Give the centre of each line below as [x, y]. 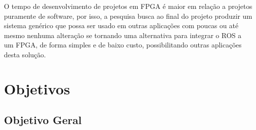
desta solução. [25, 54]
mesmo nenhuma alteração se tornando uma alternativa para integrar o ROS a [123, 35]
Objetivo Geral [43, 120]
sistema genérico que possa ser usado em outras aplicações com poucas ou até [121, 25]
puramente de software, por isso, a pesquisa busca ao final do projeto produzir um [128, 16]
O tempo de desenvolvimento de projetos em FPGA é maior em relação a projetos [128, 6]
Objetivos [37, 88]
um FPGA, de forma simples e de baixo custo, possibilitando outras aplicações [123, 45]
